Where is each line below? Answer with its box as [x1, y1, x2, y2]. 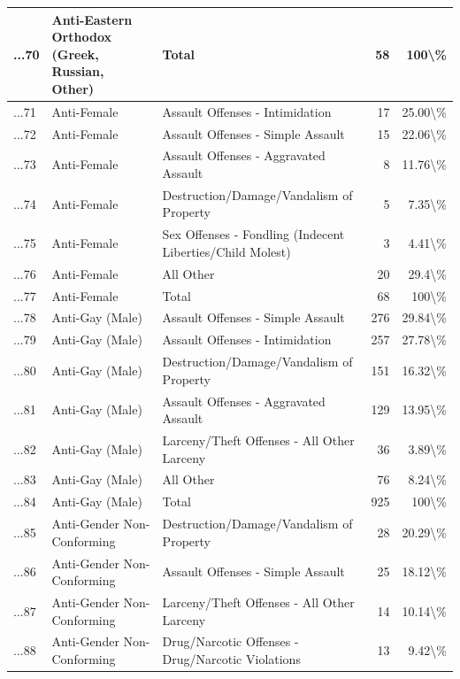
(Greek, [51, 44, 99, 63]
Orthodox [51, 27, 111, 46]
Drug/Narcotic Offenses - [162, 632, 299, 651]
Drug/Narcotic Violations [162, 650, 301, 667]
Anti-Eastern [51, 10, 133, 28]
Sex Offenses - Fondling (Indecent [162, 225, 345, 243]
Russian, [51, 62, 104, 81]
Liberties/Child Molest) [162, 242, 291, 260]
